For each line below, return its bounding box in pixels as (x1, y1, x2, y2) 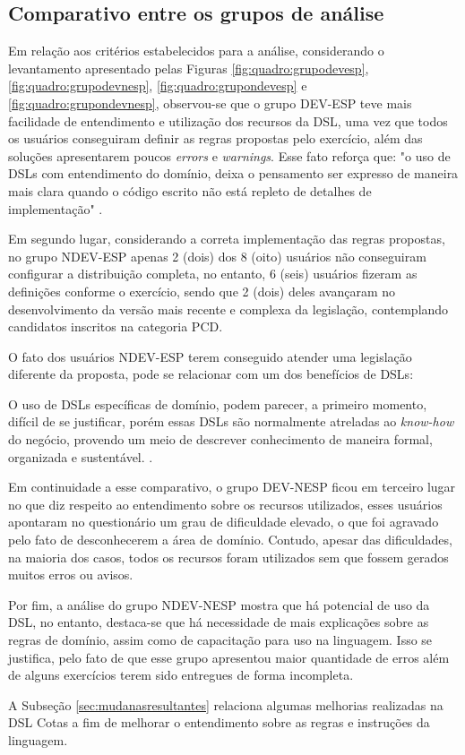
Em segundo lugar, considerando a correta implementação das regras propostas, (8, 229, 445, 248)
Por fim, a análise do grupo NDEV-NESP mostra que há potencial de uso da (8, 595, 430, 613)
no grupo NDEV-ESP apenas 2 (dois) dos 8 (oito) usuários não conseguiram (8, 246, 426, 265)
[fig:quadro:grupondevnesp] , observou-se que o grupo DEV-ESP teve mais (8, 93, 412, 112)
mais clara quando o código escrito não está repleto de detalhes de (8, 181, 372, 200)
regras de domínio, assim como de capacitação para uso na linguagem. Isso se (8, 631, 433, 649)
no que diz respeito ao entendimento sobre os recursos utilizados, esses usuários (8, 494, 443, 513)
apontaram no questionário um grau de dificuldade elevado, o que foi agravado (8, 512, 439, 531)
